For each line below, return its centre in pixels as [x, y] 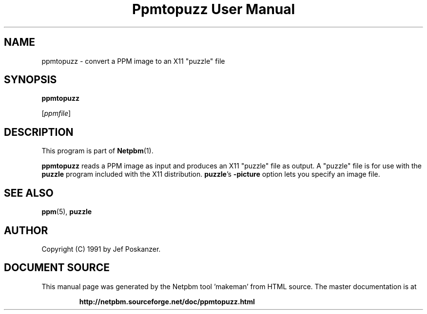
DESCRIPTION [39, 132]
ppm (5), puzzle [67, 212]
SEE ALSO [29, 193]
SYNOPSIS [30, 80]
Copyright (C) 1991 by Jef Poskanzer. [101, 249]
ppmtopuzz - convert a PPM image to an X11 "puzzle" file [133, 61]
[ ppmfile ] [56, 113]
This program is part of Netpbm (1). [97, 151]
